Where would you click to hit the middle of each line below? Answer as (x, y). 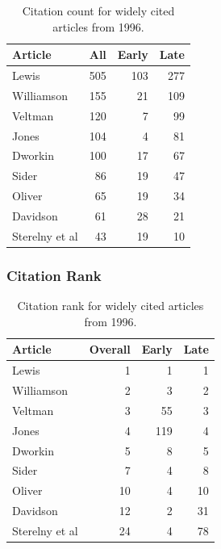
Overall (110, 349)
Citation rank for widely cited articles (110, 306)
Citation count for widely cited (98, 10)
